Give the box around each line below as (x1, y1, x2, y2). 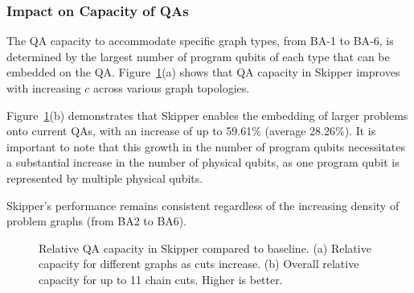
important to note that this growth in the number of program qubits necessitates (6, 138, 406, 155)
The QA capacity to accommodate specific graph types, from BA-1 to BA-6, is (6, 32, 394, 49)
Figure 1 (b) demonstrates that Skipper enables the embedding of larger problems (6, 106, 408, 123)
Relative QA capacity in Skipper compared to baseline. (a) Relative (39, 239, 371, 256)
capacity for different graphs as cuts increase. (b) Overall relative (39, 255, 359, 272)
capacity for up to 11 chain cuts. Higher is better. (39, 270, 283, 287)
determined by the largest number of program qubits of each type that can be (6, 47, 390, 64)
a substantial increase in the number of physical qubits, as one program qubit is (6, 154, 400, 171)
